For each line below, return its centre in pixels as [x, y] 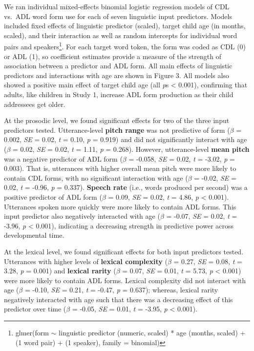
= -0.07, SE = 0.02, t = [202, 216]
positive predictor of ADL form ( [53, 196]
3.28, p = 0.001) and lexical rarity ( [60, 271]
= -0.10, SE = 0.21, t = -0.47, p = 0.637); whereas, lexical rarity [121, 290]
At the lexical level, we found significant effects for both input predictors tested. [124, 251]
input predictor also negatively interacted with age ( [82, 216]
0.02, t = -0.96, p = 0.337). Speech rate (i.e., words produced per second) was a [126, 187]
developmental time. [34, 235]
